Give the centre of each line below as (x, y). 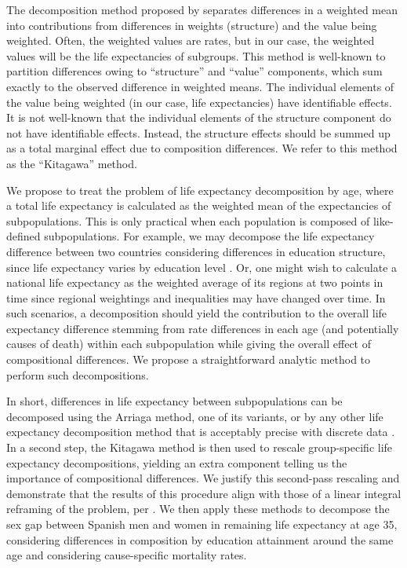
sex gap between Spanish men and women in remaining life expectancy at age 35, (202, 524)
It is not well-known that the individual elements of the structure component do (199, 117)
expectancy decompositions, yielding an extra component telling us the (177, 462)
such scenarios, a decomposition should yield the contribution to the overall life (197, 313)
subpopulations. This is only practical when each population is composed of (188, 220)
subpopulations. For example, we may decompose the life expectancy (209, 236)
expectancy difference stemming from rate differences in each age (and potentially (203, 328)
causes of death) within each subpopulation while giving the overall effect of (189, 344)
